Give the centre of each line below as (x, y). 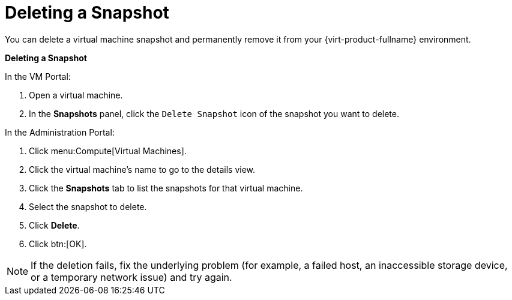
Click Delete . (54, 225)
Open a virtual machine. (76, 95)
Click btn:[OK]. (58, 244)
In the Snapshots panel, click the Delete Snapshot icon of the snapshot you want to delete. (214, 113)
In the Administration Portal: (60, 132)
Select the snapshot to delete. (88, 206)
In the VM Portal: (38, 76)
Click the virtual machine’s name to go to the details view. (142, 169)
